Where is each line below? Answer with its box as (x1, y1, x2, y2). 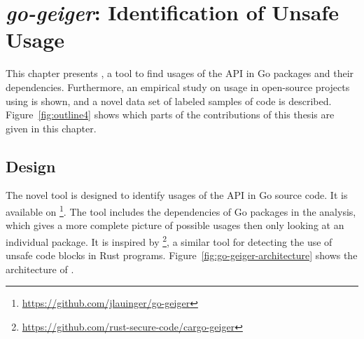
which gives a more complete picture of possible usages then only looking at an (6, 218, 344, 233)
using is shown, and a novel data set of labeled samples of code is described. (6, 93, 332, 108)
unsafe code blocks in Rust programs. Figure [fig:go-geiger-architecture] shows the (6, 248, 358, 263)
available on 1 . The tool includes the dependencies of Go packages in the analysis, (6, 202, 356, 219)
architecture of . (6, 261, 74, 276)
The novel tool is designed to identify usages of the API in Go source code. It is (6, 188, 348, 202)
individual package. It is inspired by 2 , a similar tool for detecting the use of (6, 232, 332, 249)
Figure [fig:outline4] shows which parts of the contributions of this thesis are (6, 107, 335, 122)
